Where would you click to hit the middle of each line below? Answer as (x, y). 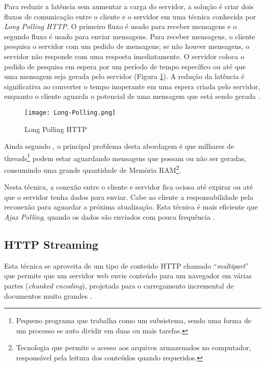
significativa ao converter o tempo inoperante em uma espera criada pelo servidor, (132, 86)
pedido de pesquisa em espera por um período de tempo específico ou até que (125, 66)
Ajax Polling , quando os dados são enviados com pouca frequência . (110, 217)
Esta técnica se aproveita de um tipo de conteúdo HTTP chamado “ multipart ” (126, 265)
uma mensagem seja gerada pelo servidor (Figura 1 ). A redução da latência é (124, 76)
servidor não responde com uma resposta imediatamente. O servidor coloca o (124, 56)
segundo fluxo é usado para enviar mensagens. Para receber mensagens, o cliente (130, 36)
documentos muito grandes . (48, 295)
